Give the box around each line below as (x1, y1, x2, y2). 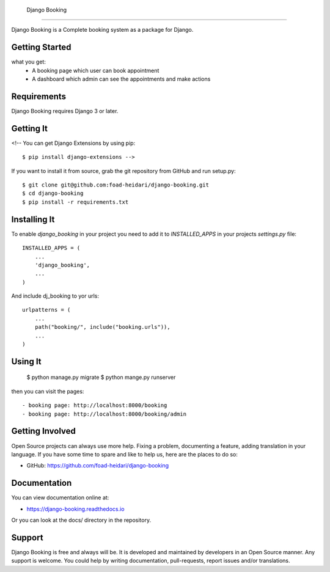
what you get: (11, 58, 46, 65)
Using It (11, 356, 42, 367)
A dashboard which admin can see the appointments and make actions (32, 75, 211, 82)
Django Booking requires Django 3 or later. (11, 107, 119, 114)
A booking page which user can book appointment (32, 67, 159, 74)
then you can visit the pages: (11, 387, 84, 395)
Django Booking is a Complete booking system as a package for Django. (11, 26, 194, 34)
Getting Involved (11, 426, 76, 436)
